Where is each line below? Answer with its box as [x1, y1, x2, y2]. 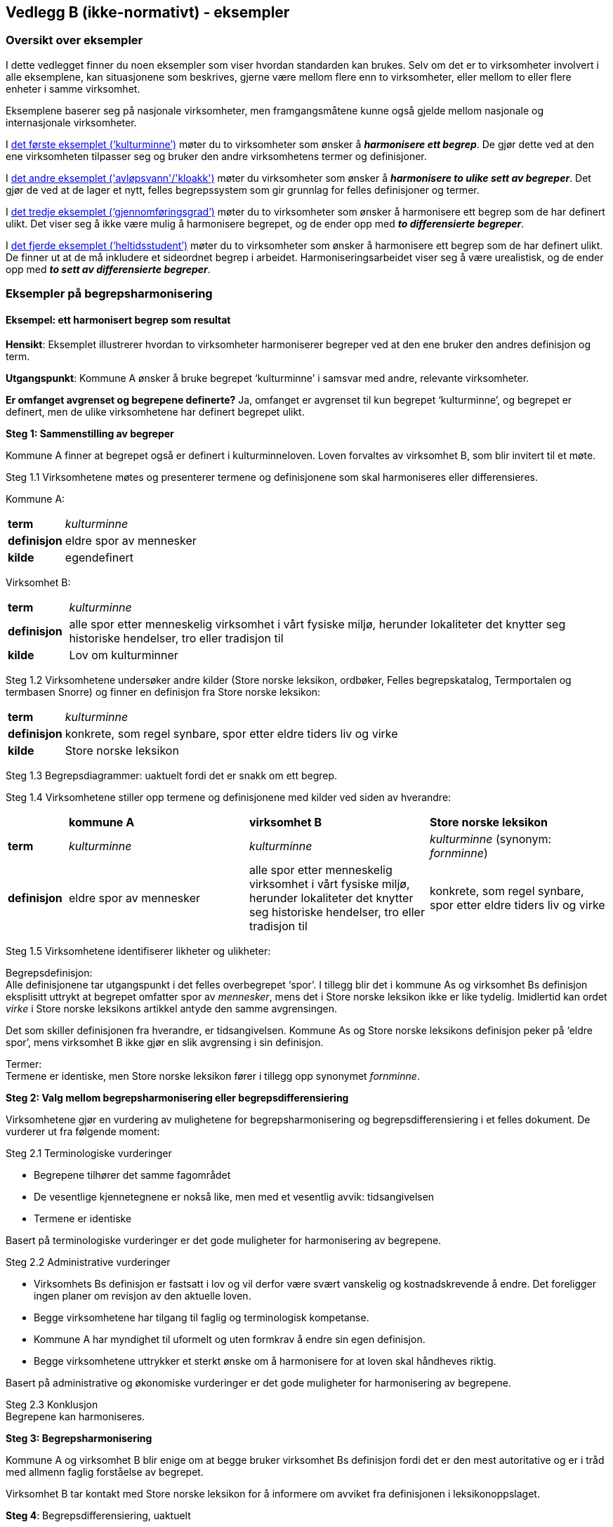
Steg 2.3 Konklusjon [6, 1399, 98, 1411]
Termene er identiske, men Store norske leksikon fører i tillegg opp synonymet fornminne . [6, 1070, 420, 1083]
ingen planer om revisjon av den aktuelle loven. [34, 1290, 251, 1302]
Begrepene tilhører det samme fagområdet [34, 1169, 231, 1182]
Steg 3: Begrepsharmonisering [6, 1432, 152, 1445]
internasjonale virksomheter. [6, 116, 137, 128]
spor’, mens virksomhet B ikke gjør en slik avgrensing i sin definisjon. [6, 1036, 324, 1049]
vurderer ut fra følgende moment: [6, 1125, 160, 1138]
